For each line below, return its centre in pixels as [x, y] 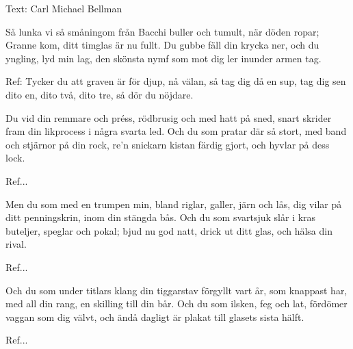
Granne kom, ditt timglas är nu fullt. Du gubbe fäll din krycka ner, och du [162, 45]
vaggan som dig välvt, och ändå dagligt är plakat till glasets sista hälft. [155, 316]
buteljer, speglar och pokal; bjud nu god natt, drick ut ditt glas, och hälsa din [169, 230]
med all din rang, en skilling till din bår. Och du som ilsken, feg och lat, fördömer [176, 303]
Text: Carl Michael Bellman [64, 8]
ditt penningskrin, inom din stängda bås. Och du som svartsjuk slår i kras [161, 217]
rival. [16, 244]
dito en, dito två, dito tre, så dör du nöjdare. [100, 94]
